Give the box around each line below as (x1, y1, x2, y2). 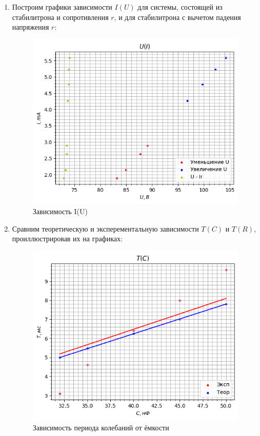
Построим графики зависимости (12, 2, 112, 12)
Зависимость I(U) (32, 206, 88, 217)
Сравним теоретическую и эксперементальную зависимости (12, 223, 199, 234)
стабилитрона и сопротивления (12, 11, 109, 22)
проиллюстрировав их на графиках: (12, 233, 123, 244)
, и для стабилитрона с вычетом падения (114, 11, 241, 22)
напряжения (12, 22, 49, 32)
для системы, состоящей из (137, 2, 223, 12)
